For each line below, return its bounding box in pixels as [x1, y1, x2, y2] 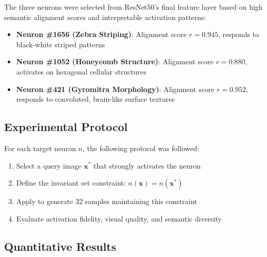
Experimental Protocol [4, 119, 128, 135]
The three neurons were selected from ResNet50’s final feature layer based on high [4, 2, 263, 12]
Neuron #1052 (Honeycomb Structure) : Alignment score [16, 56, 214, 67]
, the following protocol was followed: [83, 142, 199, 153]
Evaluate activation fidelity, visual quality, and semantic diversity [16, 213, 222, 224]
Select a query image [16, 160, 82, 171]
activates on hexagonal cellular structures [16, 66, 146, 77]
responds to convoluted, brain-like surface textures [16, 94, 175, 104]
